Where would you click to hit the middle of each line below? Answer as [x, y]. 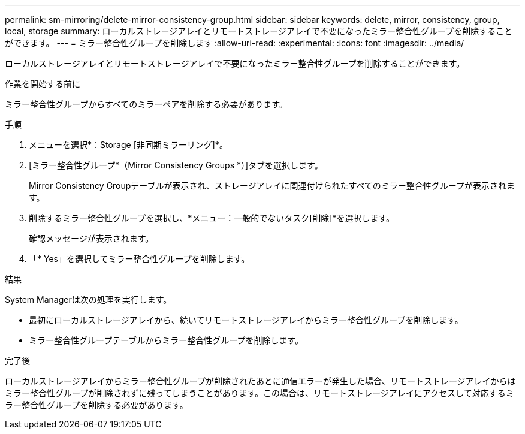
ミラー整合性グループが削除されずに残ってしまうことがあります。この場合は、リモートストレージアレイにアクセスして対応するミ [260, 393]
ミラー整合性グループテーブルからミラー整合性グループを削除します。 [166, 340]
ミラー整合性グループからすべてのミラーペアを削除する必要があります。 [146, 104]
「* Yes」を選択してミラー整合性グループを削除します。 [139, 259]
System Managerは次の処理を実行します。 [88, 299]
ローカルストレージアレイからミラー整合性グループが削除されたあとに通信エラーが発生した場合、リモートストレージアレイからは [260, 381]
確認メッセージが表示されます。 [91, 238]
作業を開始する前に [43, 84]
